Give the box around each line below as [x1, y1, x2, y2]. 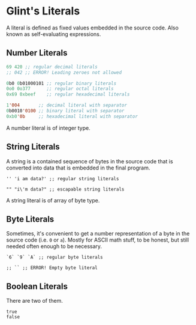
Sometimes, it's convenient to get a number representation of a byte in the [6, 230, 190, 237]
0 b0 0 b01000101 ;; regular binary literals [6, 80, 117, 87]
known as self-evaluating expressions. [6, 30, 101, 37]
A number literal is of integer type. [6, 124, 91, 132]
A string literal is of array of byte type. [6, 196, 100, 204]
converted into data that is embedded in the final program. [6, 164, 150, 171]
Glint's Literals [6, 4, 80, 18]
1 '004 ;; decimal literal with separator [6, 102, 128, 109]
